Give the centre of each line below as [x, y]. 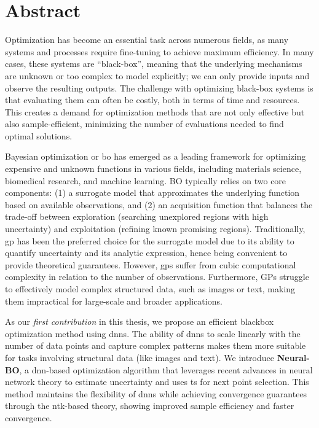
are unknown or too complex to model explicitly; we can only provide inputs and [157, 75]
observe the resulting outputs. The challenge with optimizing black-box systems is [159, 88]
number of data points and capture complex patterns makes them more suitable [156, 345]
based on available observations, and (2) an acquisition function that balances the [159, 204]
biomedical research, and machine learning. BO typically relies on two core [146, 180]
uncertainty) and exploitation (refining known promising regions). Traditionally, [155, 229]
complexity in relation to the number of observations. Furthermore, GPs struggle [157, 277]
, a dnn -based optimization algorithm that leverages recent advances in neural [166, 369]
